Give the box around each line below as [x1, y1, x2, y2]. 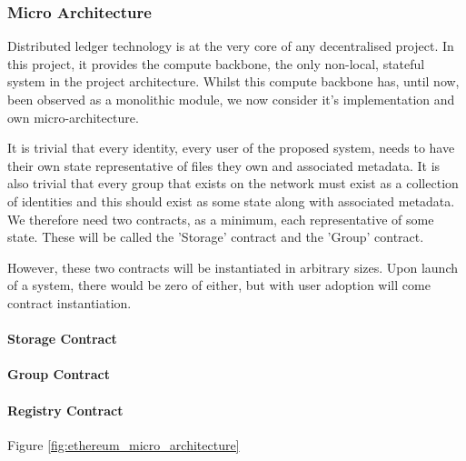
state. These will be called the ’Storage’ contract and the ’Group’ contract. [7, 227, 424, 246]
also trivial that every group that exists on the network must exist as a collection [7, 174, 459, 193]
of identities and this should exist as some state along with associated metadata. [7, 191, 455, 210]
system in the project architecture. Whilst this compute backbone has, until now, [7, 72, 460, 91]
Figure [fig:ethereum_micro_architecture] [7, 435, 240, 454]
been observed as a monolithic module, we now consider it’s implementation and [7, 90, 455, 108]
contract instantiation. [7, 293, 132, 312]
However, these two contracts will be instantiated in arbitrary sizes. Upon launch [7, 257, 459, 276]
